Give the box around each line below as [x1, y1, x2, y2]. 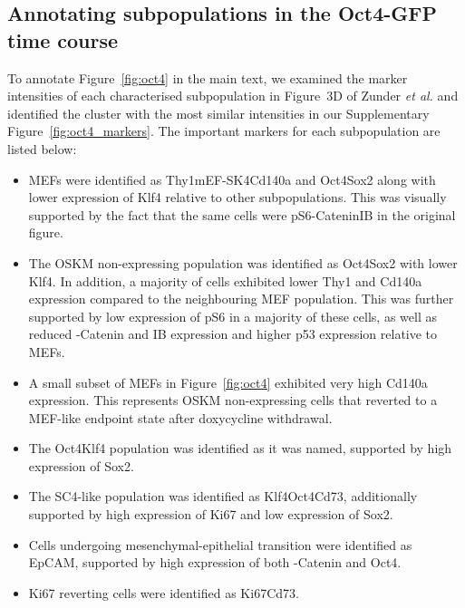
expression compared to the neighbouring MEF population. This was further [28, 289, 454, 308]
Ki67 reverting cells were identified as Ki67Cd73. [28, 583, 299, 602]
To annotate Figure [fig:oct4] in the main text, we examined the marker [7, 68, 408, 87]
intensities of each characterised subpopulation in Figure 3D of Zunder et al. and [7, 86, 459, 105]
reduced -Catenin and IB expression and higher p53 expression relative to [28, 324, 438, 343]
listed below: [7, 139, 77, 158]
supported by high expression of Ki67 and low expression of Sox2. [28, 505, 393, 524]
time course [7, 25, 119, 53]
